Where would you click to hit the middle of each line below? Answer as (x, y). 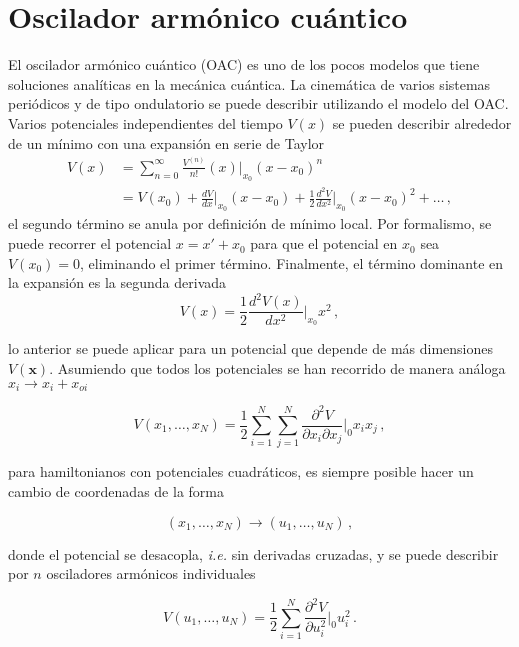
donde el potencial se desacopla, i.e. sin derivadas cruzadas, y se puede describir (253, 553)
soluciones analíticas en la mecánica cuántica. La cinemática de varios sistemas (249, 83)
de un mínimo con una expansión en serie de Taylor (166, 142)
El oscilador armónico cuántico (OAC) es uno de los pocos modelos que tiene (244, 64)
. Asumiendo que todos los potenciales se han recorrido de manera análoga (277, 368)
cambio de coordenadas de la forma (116, 490)
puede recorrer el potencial (90, 243)
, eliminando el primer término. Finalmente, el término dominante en (292, 262)
